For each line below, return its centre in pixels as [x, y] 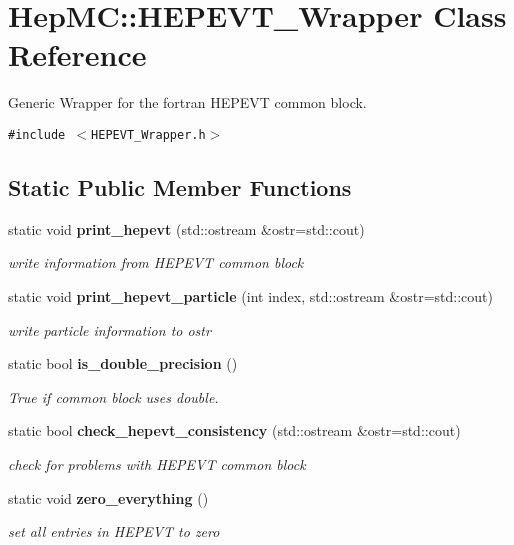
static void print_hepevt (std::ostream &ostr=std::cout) [186, 228]
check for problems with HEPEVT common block [157, 463]
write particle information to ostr [109, 329]
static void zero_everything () [108, 497]
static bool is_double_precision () [123, 363]
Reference [77, 54]
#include [37, 134]
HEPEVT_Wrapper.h [148, 134]
